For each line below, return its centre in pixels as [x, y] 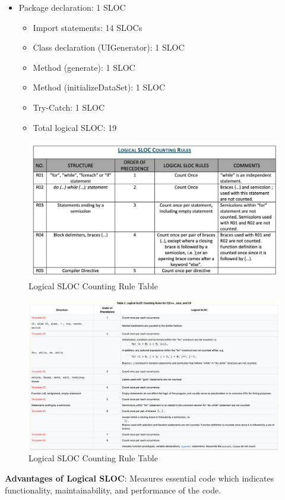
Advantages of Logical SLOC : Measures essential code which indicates [140, 478]
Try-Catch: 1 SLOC [69, 107]
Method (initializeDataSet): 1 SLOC [99, 87]
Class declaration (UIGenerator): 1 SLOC [109, 47]
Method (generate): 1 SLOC [84, 67]
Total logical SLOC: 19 [75, 127]
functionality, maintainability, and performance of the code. [113, 490]
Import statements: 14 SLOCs [88, 27]
